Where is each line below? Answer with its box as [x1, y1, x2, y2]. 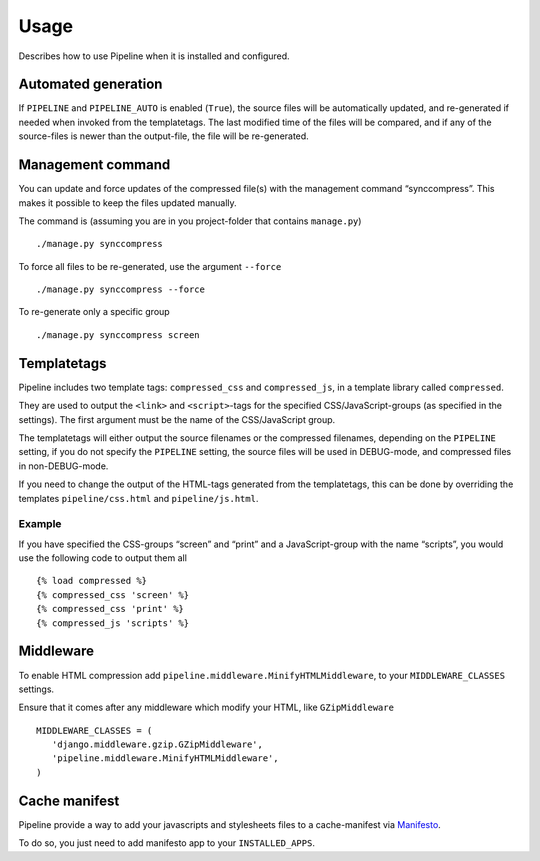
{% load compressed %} [36, 575, 148, 587]
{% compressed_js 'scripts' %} [36, 617, 190, 629]
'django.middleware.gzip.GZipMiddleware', [51, 739, 264, 750]
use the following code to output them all [18, 552, 187, 564]
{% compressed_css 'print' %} [36, 603, 185, 615]
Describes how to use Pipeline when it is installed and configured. [18, 50, 290, 62]
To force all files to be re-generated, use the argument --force [18, 260, 282, 272]
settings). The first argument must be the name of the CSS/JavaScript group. [18, 413, 336, 425]
